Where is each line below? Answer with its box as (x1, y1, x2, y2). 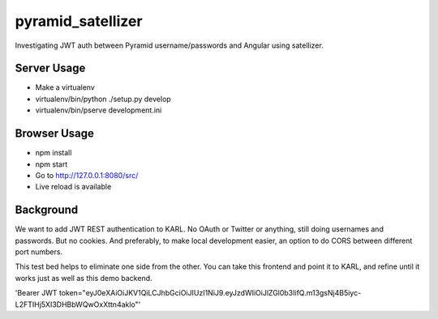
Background (15, 203, 79, 217)
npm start (35, 159, 68, 169)
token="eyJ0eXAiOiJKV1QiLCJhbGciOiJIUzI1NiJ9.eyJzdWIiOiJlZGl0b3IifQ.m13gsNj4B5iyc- (58, 288, 362, 298)
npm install (35, 148, 72, 158)
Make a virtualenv (35, 83, 95, 92)
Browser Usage (15, 126, 95, 141)
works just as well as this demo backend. (15, 273, 153, 283)
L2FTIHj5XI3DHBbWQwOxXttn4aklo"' (15, 300, 141, 309)
